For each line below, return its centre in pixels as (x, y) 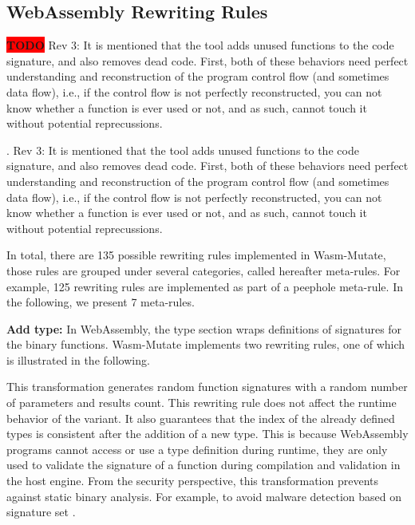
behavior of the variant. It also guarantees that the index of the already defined (201, 418)
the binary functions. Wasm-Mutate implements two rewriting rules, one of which (206, 344)
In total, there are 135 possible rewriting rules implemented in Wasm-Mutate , (196, 255)
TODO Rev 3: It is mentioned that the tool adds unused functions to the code (200, 45)
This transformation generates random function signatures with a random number (207, 387)
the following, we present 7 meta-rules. (101, 302)
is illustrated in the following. (78, 359)
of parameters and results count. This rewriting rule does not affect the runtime (202, 403)
